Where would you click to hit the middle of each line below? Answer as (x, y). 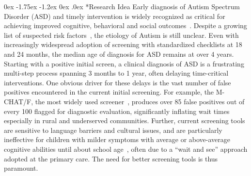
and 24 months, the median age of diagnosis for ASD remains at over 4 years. (119, 54)
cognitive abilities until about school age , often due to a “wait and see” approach (126, 149)
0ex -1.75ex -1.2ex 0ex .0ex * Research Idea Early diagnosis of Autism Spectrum (122, 6)
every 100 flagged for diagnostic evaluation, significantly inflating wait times (117, 111)
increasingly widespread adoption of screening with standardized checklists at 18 (123, 44)
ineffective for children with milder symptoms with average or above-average (117, 139)
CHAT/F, (19, 101)
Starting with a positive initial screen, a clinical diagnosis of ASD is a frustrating (124, 63)
